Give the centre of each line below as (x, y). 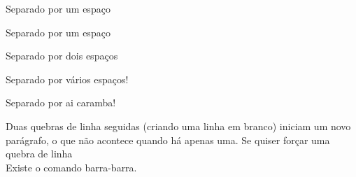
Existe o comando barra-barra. (71, 167)
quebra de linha (39, 154)
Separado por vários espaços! (67, 79)
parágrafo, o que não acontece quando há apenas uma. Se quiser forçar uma (168, 140)
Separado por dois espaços (62, 56)
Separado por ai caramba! (61, 102)
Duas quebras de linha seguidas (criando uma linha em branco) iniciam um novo (178, 126)
